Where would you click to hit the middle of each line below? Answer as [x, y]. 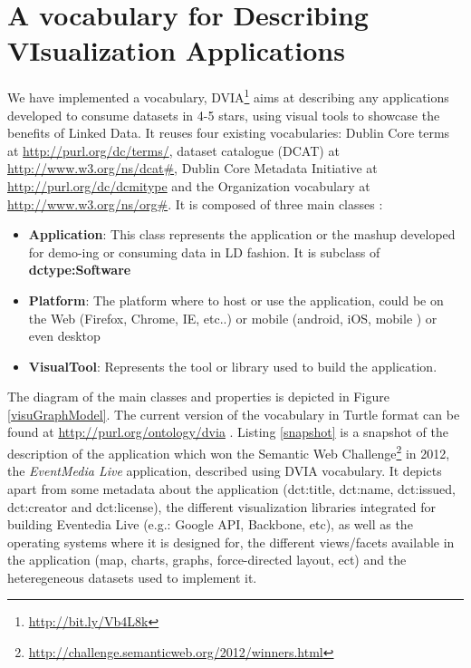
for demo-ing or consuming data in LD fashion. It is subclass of [204, 252]
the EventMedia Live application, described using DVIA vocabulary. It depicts [225, 471]
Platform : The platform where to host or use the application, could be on [236, 300]
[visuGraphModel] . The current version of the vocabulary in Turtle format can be [234, 414]
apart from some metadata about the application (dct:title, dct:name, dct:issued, [231, 488]
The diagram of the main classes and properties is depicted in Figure [198, 397]
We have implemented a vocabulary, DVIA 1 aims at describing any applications [228, 96]
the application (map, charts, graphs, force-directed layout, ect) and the [207, 560]
